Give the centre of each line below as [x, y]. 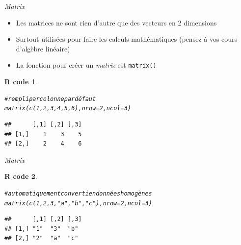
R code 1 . [21, 82]
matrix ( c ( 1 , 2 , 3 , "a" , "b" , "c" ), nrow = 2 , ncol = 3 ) [78, 203]
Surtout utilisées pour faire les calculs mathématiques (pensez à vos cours [127, 39]
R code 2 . [21, 176]
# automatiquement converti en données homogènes [78, 193]
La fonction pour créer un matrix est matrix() [86, 65]
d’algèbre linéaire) [43, 48]
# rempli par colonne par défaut [50, 99]
